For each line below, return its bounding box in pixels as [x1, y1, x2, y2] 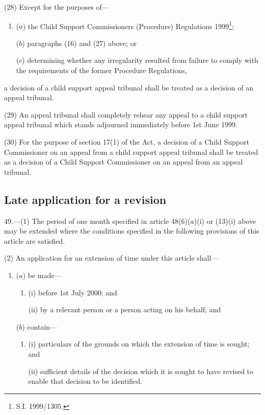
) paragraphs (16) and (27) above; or [22, 37, 137, 48]
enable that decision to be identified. [28, 376, 142, 386]
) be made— [22, 269, 62, 280]
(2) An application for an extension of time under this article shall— [4, 252, 219, 263]
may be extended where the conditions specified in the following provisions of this [4, 225, 259, 236]
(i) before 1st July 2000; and [28, 287, 117, 297]
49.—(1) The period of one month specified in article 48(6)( [4, 215, 191, 226]
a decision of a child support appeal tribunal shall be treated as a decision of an [4, 82, 253, 93]
